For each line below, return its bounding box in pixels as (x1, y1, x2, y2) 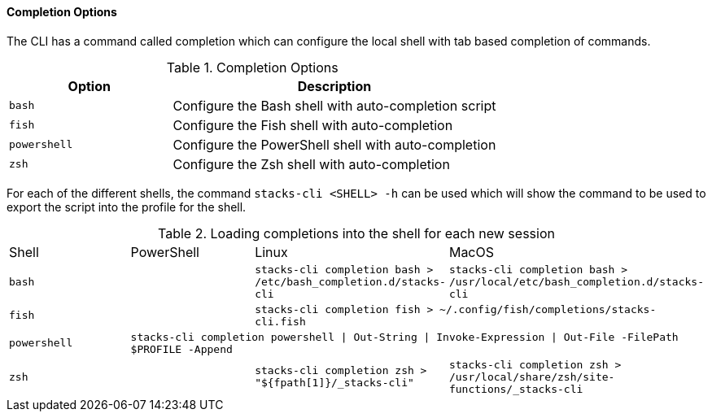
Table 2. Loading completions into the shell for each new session (158, 224, 555, 242)
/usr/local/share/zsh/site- (448, 370, 615, 383)
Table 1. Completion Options (166, 59, 339, 76)
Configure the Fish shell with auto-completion (173, 116, 453, 133)
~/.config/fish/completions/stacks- (439, 303, 657, 316)
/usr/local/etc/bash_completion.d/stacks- (448, 275, 704, 288)
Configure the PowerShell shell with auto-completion (173, 136, 496, 153)
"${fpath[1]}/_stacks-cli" (255, 377, 414, 390)
